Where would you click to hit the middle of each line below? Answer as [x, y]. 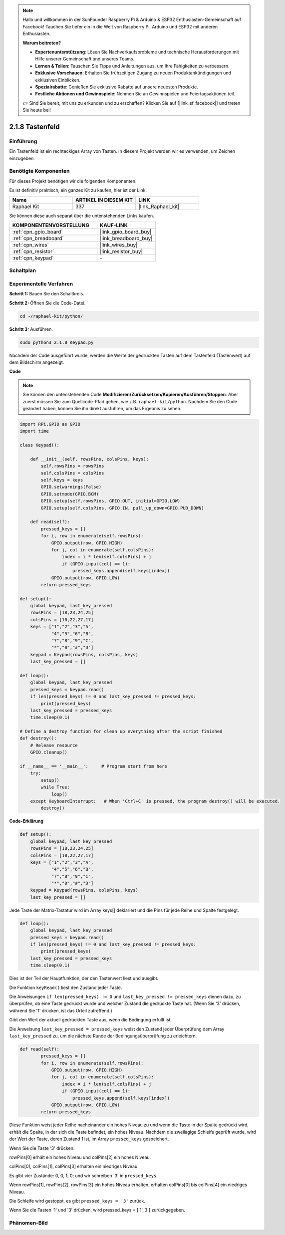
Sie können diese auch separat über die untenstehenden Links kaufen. [82, 216]
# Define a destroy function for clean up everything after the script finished [121, 732]
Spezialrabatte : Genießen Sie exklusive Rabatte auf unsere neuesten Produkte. [117, 87]
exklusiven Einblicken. [58, 80]
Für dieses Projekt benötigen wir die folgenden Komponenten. [73, 181]
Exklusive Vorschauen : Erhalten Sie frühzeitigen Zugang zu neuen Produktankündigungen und [133, 73]
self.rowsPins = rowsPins [72, 466]
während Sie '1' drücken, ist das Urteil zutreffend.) [61, 1010]
